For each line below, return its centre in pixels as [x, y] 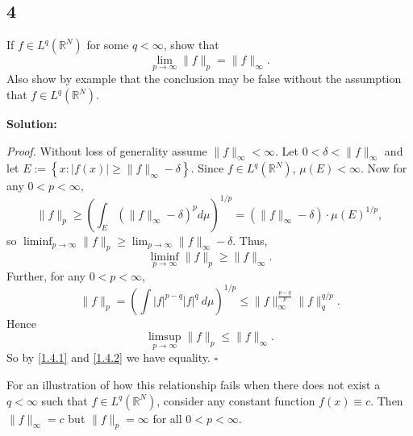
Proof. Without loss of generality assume [107, 150]
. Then [387, 400]
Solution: [32, 124]
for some [108, 45]
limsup [165, 337]
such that [65, 400]
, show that [191, 45]
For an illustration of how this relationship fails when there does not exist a [194, 385]
